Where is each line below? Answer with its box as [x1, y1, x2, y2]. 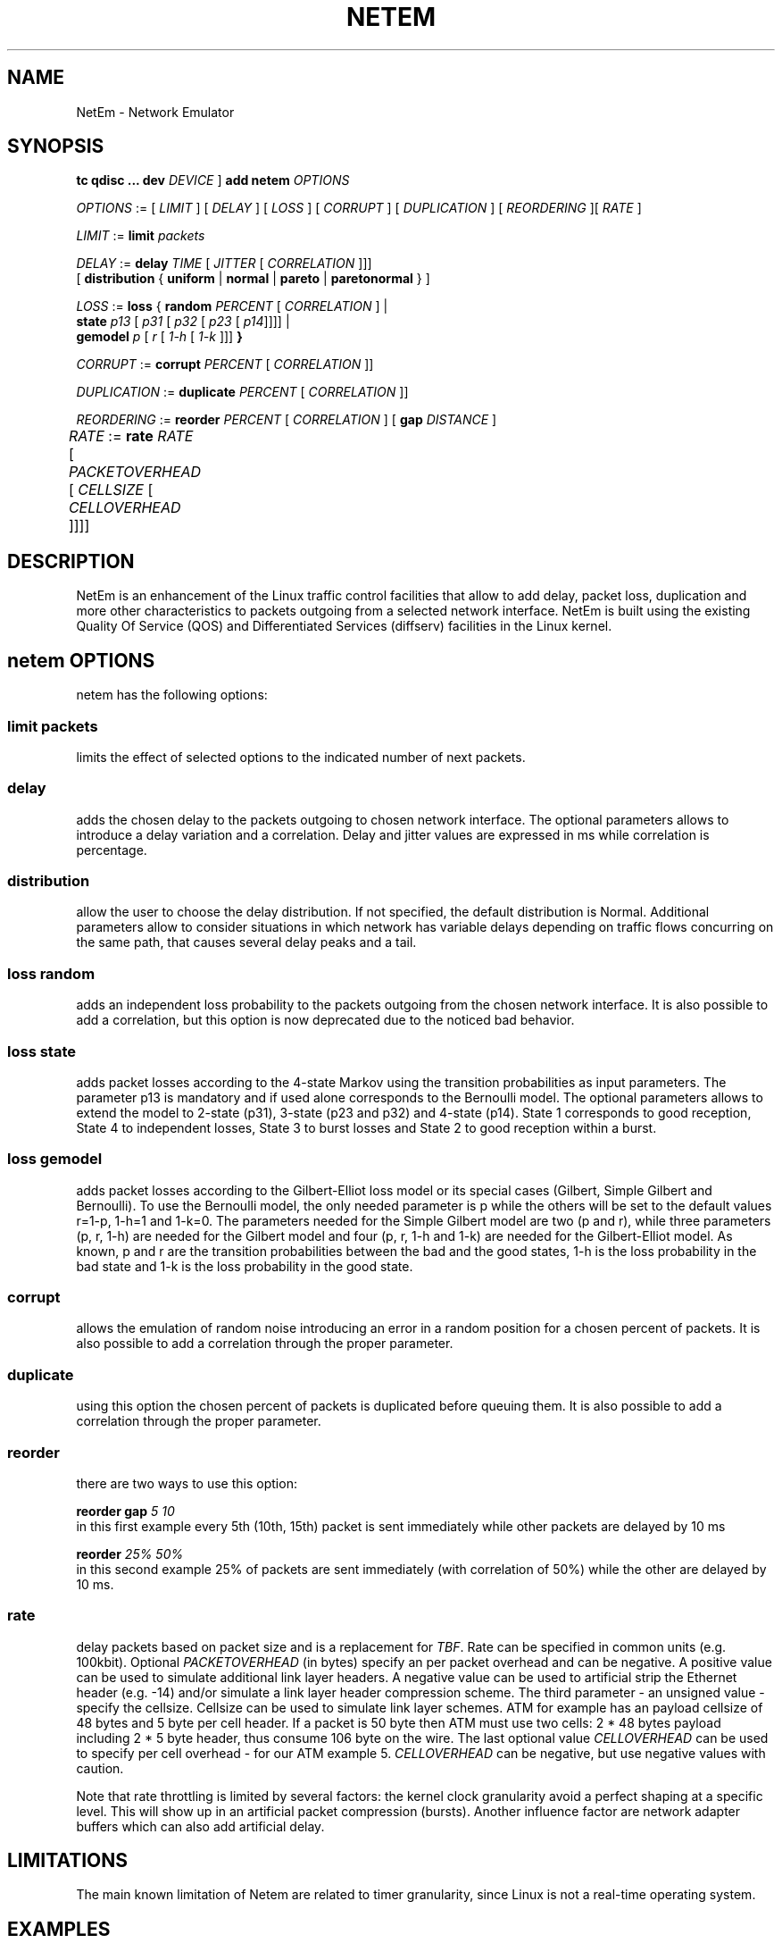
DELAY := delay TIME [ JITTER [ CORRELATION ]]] [76, 255, 372, 272]
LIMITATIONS [7, 1849, 129, 1872]
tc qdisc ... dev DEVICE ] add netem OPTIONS [76, 172, 350, 188]
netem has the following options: [76, 687, 268, 703]
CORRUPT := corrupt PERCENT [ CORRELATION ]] [76, 356, 374, 373]
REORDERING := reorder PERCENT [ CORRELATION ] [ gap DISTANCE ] [76, 412, 497, 428]
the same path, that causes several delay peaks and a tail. [76, 934, 417, 951]
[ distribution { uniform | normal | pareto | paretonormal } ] [76, 271, 430, 287]
